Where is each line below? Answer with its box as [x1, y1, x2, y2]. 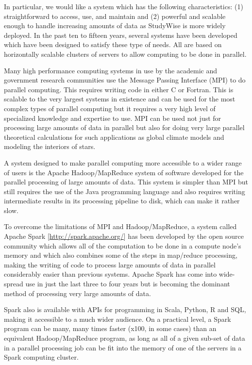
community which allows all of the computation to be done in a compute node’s [4, 240, 241, 250]
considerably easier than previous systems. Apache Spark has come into [4, 269, 217, 279]
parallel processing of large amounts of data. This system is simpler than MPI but [4, 177, 249, 187]
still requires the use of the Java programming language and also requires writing [4, 186, 245, 196]
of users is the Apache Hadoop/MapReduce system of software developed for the [4, 167, 244, 177]
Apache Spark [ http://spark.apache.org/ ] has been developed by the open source [4, 231, 244, 241]
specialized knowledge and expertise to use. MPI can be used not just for [4, 113, 221, 123]
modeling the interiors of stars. [4, 141, 96, 151]
